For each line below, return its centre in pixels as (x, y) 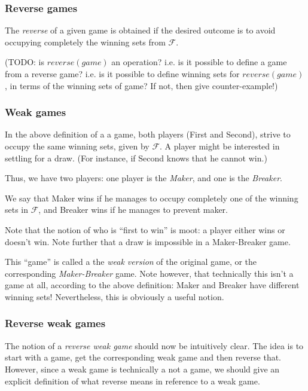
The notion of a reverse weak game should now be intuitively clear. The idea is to (154, 345)
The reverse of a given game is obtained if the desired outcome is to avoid (140, 30)
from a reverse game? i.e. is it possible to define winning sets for (122, 74)
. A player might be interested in (220, 146)
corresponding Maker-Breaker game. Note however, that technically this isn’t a (149, 273)
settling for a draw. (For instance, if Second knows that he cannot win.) (136, 158)
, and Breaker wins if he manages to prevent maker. (133, 210)
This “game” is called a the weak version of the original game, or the (131, 262)
